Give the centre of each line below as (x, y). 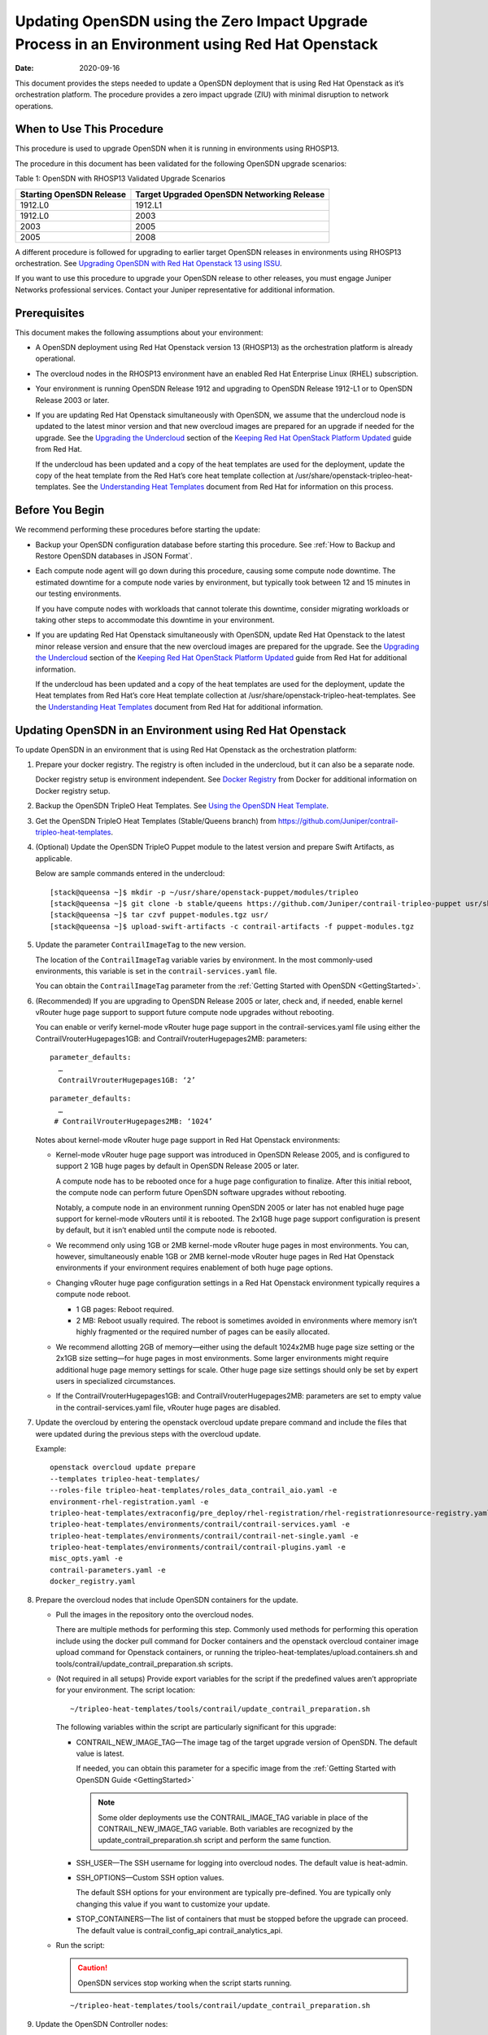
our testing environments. (78, 593)
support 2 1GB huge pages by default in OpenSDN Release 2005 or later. (178, 1166)
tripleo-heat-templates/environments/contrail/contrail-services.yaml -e (200, 1525)
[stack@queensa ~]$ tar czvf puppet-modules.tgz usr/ (159, 915)
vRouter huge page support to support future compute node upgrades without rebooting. (185, 1013)
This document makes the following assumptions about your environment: (139, 332)
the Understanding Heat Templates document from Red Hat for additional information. (179, 707)
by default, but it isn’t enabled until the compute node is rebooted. (166, 1230)
